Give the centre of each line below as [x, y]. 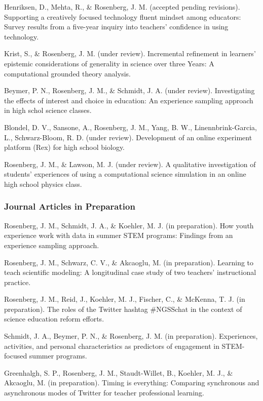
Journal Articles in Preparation [70, 206]
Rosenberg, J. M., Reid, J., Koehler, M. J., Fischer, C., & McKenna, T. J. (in [125, 299]
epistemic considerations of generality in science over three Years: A [109, 63]
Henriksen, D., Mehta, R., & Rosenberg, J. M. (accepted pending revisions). [122, 7]
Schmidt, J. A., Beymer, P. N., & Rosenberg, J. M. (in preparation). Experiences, [131, 336]
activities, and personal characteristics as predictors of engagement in [112, 346]
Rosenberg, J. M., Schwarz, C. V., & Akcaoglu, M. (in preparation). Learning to [129, 262]
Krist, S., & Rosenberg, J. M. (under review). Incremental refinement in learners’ [130, 53]
